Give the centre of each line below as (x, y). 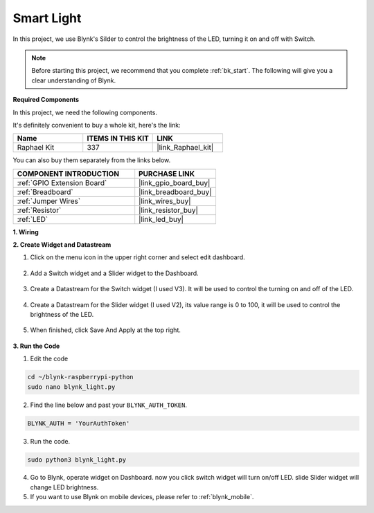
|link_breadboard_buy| (175, 192)
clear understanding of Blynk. (74, 80)
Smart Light (47, 18)
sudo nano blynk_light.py (71, 387)
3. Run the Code (36, 346)
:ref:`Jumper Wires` (49, 201)
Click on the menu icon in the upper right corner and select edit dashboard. (137, 257)
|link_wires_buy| (165, 201)
